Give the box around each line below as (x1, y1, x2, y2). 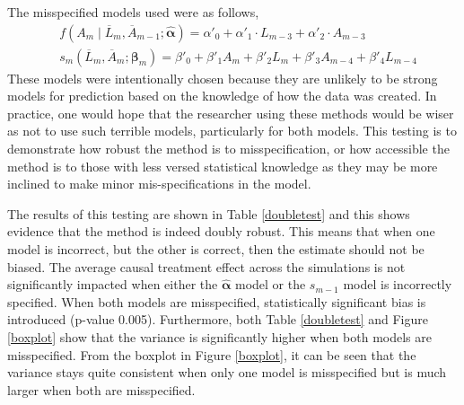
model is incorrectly (343, 275, 452, 294)
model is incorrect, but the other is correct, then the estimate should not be (7, 240, 425, 258)
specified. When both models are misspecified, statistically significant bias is (7, 292, 426, 311)
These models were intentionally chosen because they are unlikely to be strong (7, 68, 438, 87)
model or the (234, 275, 306, 294)
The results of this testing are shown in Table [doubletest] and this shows (7, 204, 410, 223)
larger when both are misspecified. (7, 380, 196, 399)
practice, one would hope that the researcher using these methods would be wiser (7, 103, 454, 122)
